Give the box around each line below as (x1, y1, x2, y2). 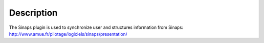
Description (9, 7, 58, 18)
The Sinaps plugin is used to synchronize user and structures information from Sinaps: (9, 24, 183, 30)
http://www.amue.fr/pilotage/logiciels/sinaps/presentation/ (9, 31, 128, 37)
